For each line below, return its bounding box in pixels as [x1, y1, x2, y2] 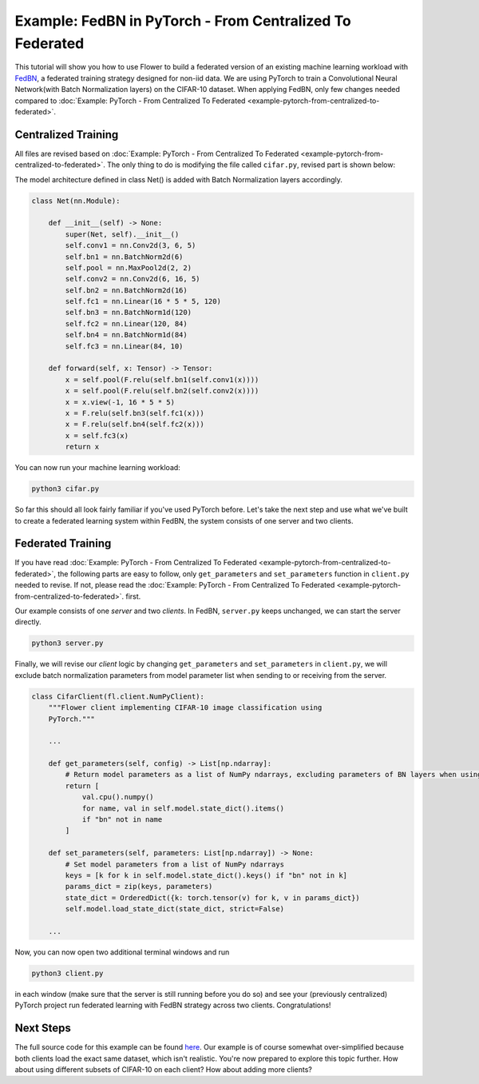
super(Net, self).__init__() [65, 229, 180, 239]
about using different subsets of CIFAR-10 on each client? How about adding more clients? [14, 1064, 313, 1074]
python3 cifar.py [31, 484, 100, 493]
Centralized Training [14, 128, 119, 141]
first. [125, 592, 141, 601]
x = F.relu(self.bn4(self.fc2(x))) [65, 420, 205, 429]
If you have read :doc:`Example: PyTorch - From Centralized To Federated [14, 558, 257, 568]
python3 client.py [31, 968, 104, 978]
